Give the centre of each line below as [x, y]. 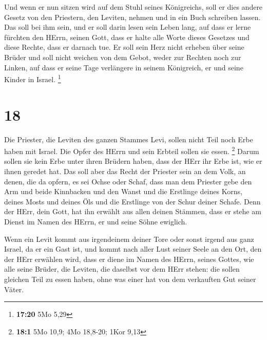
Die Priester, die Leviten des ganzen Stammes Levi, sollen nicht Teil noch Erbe [129, 139]
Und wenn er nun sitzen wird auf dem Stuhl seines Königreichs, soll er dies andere [133, 7]
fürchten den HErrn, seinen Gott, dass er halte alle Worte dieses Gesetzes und [127, 37]
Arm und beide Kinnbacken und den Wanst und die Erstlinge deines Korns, [123, 191]
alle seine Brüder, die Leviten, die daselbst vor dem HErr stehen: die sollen [122, 269]
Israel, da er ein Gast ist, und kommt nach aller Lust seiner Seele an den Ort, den [133, 249]
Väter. [14, 289]
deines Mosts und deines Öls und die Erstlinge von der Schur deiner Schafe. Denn [132, 201]
